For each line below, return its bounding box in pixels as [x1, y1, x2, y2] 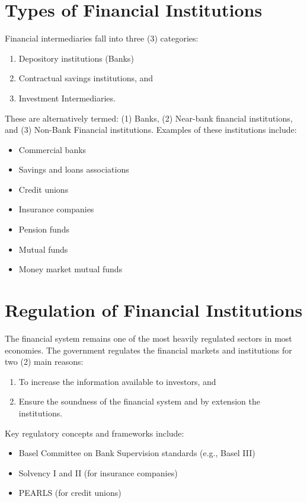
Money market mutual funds [18, 263, 123, 275]
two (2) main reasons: [5, 355, 84, 368]
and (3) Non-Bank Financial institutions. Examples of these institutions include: [5, 123, 297, 136]
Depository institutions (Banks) [18, 52, 134, 64]
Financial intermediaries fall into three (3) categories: [5, 32, 199, 44]
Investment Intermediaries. [18, 91, 116, 104]
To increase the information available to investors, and [18, 375, 216, 387]
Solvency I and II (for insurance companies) [18, 466, 178, 479]
